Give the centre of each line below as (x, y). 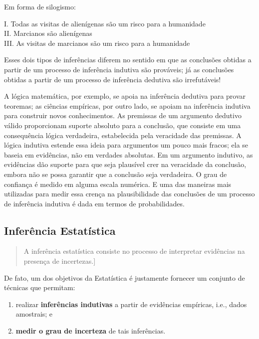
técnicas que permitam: (40, 287)
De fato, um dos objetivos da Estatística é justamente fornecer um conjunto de (125, 277)
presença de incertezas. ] (60, 261)
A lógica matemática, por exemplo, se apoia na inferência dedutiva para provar (125, 96)
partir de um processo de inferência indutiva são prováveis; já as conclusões (119, 69)
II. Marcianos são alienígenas (48, 33)
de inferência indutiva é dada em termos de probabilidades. (94, 203)
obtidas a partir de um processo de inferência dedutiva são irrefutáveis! (113, 79)
